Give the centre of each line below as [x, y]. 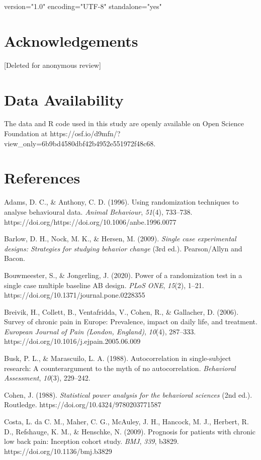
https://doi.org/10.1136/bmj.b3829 [58, 451]
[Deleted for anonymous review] [53, 65]
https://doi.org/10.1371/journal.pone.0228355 [75, 295]
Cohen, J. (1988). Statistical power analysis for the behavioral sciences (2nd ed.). [128, 394]
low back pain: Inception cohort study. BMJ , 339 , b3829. [92, 441]
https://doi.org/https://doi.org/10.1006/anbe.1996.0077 [90, 221]
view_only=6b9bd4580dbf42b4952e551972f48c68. [80, 143]
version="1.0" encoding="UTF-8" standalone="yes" [83, 6]
